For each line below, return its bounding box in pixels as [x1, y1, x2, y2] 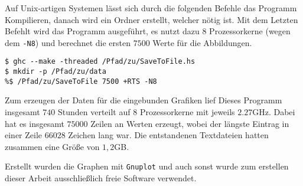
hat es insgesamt [5, 117, 64, 129]
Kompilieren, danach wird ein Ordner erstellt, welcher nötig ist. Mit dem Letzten [5, 13, 298, 25]
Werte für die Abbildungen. [152, 36, 252, 48]
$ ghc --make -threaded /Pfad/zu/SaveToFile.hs [5, 57, 196, 66]
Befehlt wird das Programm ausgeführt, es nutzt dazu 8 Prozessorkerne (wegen [5, 25, 291, 37]
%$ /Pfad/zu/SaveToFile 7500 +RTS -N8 [5, 77, 157, 86]
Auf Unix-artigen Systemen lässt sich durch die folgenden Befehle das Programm [5, 2, 297, 14]
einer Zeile [5, 129, 43, 141]
